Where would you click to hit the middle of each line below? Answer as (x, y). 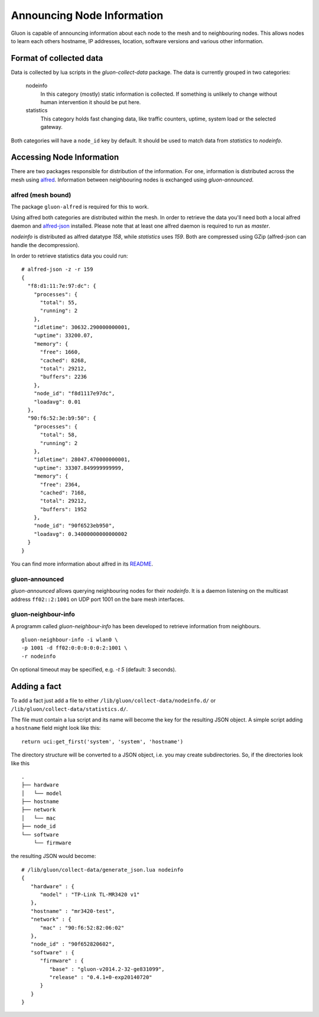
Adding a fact (36, 686)
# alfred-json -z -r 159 (57, 269)
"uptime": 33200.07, (63, 336)
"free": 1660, (60, 352)
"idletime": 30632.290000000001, (82, 327)
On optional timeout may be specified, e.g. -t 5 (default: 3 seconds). (94, 670)
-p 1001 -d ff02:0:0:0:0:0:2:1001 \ (74, 648)
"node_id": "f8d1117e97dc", (74, 394)
